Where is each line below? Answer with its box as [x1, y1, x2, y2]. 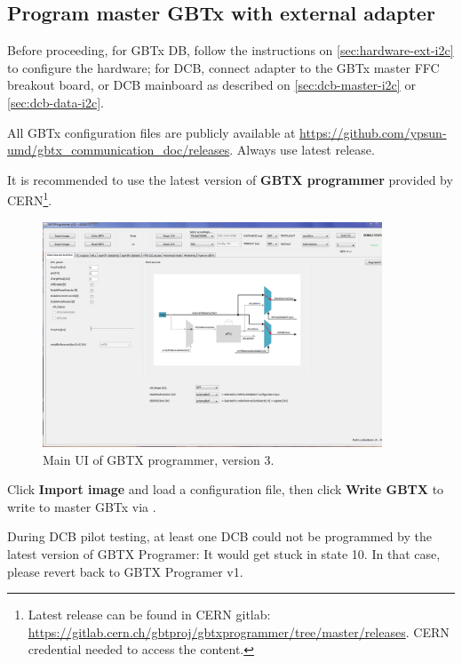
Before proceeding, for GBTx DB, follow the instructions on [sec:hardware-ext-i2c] [7, 41, 454, 60]
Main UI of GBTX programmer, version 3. [43, 450, 275, 468]
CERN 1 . [7, 188, 52, 210]
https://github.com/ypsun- [299, 123, 447, 141]
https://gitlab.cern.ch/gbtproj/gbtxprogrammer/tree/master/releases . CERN [28, 622, 450, 641]
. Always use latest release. [229, 140, 375, 159]
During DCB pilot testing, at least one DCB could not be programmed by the [7, 527, 433, 546]
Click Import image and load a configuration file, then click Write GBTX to [7, 480, 444, 499]
